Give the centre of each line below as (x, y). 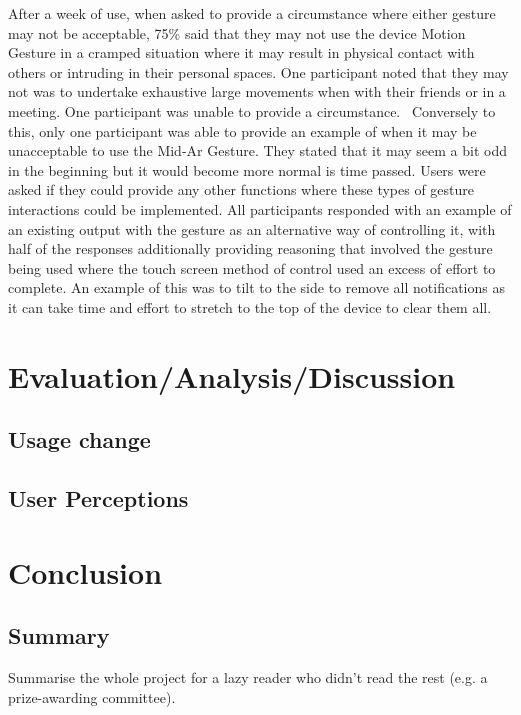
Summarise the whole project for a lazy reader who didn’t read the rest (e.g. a (248, 677)
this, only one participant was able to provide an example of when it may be (242, 130)
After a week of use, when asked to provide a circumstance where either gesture (252, 13)
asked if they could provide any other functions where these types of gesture (241, 189)
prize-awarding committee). (92, 696)
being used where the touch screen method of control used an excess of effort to (252, 267)
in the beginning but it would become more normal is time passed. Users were (247, 169)
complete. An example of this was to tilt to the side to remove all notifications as (256, 287)
